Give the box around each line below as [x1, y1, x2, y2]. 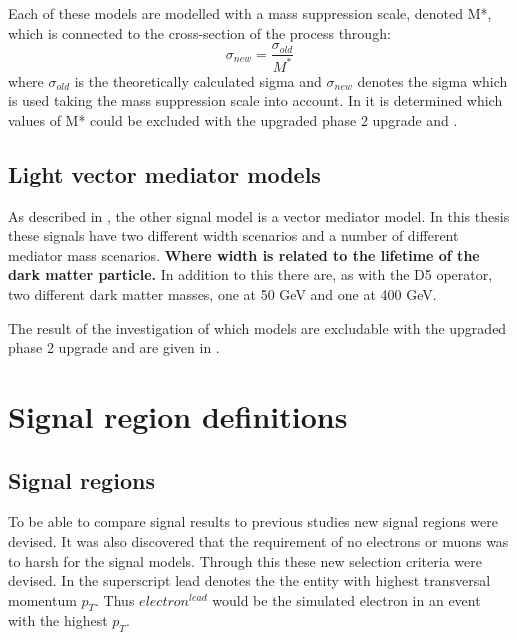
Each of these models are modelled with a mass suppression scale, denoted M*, [8, 3, 492, 23]
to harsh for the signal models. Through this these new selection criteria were [8, 550, 482, 571]
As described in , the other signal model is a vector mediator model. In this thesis [8, 205, 510, 226]
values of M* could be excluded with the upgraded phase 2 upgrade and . [8, 109, 458, 130]
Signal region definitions [8, 395, 348, 436]
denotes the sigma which [357, 70, 508, 91]
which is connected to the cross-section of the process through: [8, 22, 391, 43]
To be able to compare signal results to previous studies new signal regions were [8, 511, 498, 532]
